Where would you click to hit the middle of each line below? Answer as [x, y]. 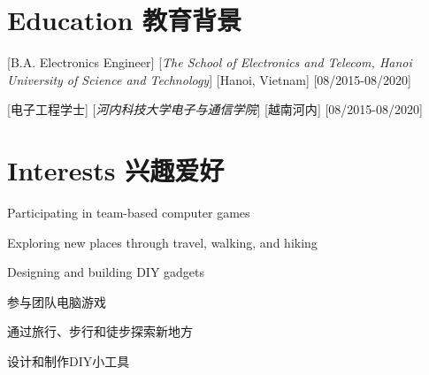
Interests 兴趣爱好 [116, 170]
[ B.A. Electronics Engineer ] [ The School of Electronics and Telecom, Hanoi [210, 62]
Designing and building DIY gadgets [106, 272]
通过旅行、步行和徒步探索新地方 [100, 331]
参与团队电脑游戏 [57, 301]
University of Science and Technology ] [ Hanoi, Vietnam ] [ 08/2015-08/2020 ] [209, 79]
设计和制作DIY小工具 [69, 361]
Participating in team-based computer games [129, 213]
